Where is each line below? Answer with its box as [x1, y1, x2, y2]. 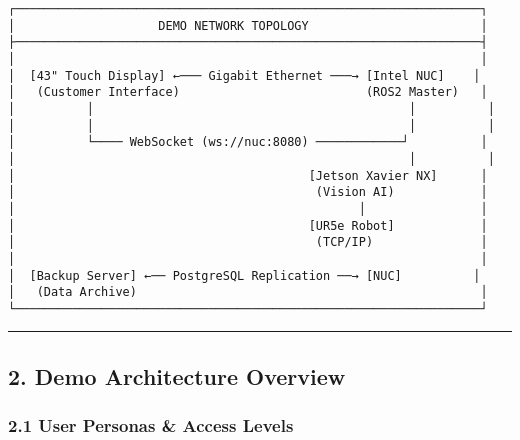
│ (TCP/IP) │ [8, 235, 488, 250]
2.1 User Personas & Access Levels [8, 413, 294, 438]
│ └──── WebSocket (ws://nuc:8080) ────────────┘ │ [8, 135, 488, 150]
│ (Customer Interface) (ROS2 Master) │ [8, 85, 488, 100]
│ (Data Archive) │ [8, 285, 488, 300]
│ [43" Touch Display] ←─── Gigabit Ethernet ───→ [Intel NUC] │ [8, 68, 481, 83]
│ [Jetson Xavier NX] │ [8, 168, 488, 183]
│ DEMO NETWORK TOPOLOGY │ [8, 18, 488, 33]
